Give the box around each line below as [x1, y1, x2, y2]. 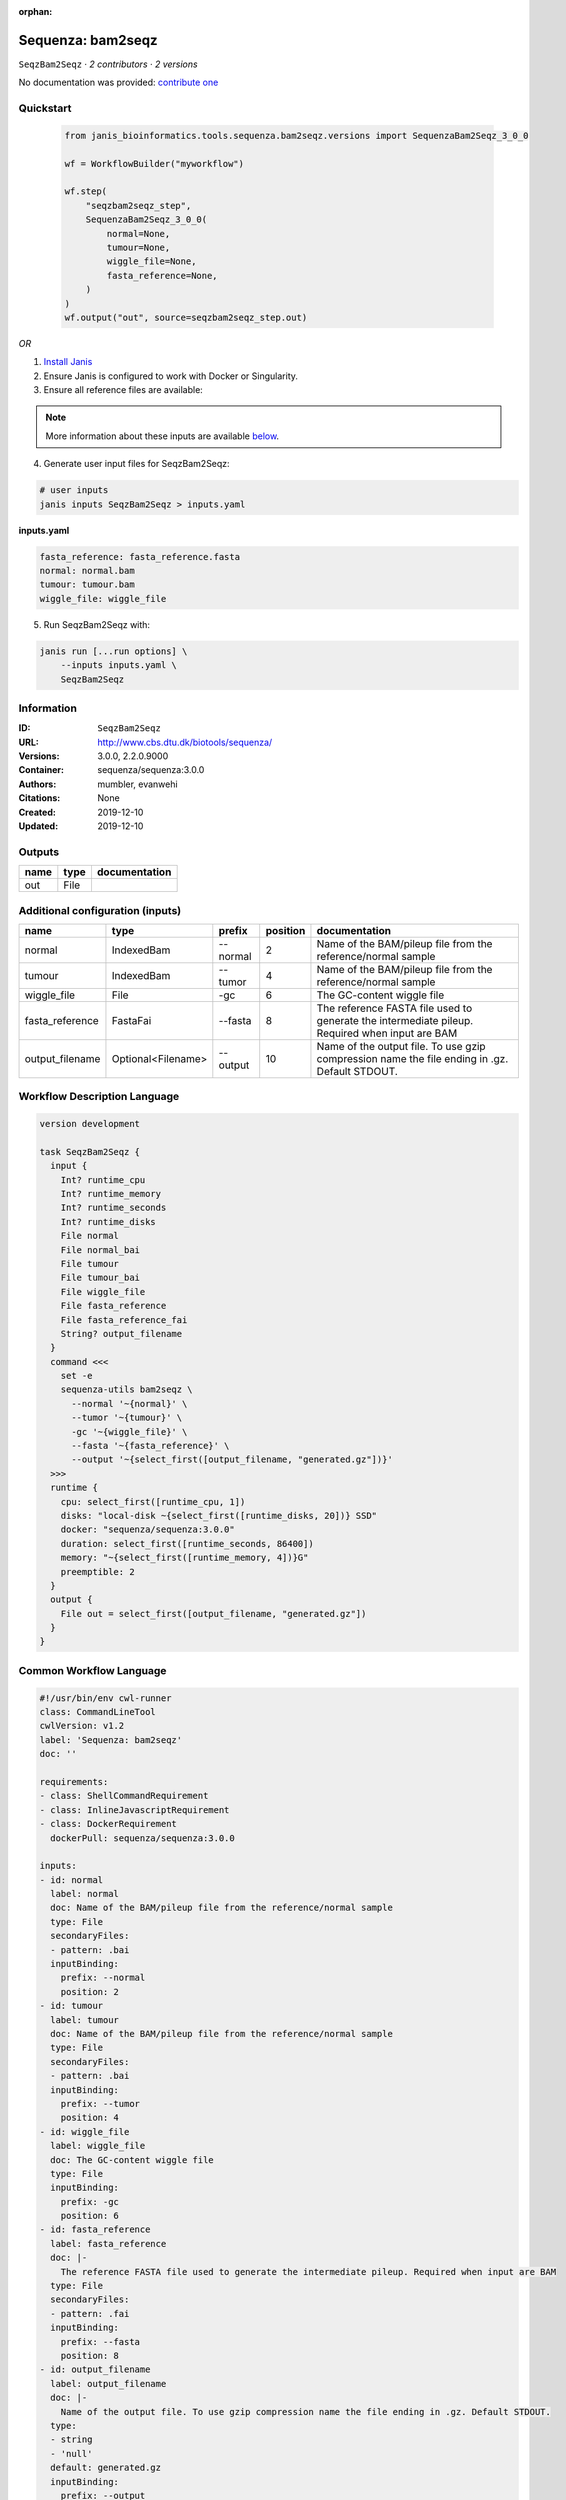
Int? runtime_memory [60, 1188, 162, 1199]
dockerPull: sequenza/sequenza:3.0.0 [50, 1832, 235, 1844]
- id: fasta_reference [39, 2224, 151, 2235]
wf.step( [64, 186, 108, 197]
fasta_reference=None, [106, 270, 219, 281]
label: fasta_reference [50, 2238, 167, 2249]
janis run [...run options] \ [39, 645, 188, 657]
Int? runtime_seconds [60, 1202, 167, 1214]
